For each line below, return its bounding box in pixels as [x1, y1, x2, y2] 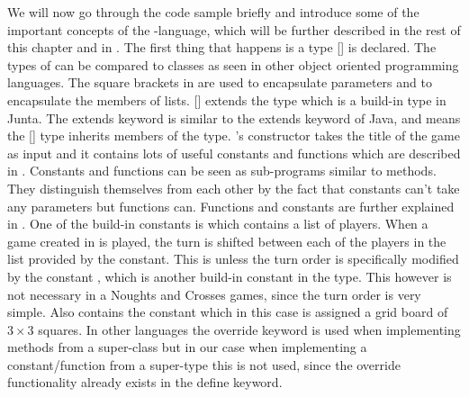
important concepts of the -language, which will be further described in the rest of [7, 20, 461, 39]
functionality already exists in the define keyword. [7, 373, 283, 392]
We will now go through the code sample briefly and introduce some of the [7, 3, 419, 21]
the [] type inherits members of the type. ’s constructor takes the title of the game [7, 126, 460, 145]
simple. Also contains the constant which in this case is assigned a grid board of [7, 302, 448, 321]
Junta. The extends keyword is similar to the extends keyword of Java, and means [7, 108, 461, 127]
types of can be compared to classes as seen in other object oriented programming [7, 55, 459, 74]
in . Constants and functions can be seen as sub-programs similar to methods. [7, 161, 437, 180]
